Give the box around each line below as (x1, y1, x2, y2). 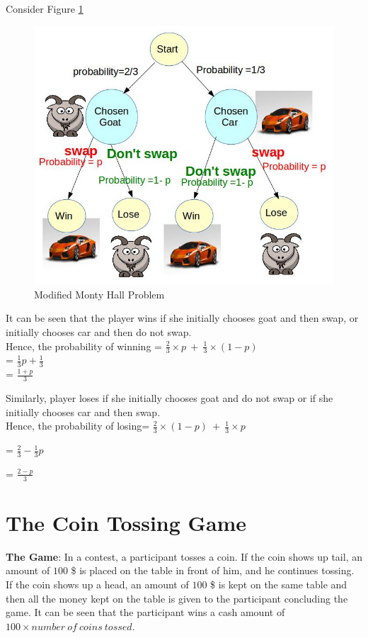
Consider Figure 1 (6, 1, 84, 16)
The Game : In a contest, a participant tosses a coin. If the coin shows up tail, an (6, 549, 362, 564)
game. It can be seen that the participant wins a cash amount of (6, 605, 285, 620)
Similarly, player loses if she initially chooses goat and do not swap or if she (6, 391, 333, 405)
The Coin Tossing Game (6, 508, 247, 537)
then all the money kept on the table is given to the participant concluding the (6, 591, 348, 605)
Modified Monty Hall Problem (34, 286, 165, 301)
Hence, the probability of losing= (6, 418, 150, 433)
